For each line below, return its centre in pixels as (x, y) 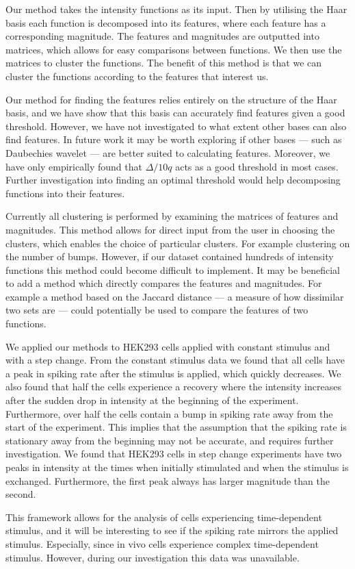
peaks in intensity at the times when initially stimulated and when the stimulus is (177, 467)
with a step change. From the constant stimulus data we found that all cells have (175, 360)
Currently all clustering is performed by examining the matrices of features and (172, 216)
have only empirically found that (74, 166)
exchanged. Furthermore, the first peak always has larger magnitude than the (168, 480)
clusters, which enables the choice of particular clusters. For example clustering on (178, 243)
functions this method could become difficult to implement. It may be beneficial (173, 269)
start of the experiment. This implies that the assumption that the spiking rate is (176, 427)
